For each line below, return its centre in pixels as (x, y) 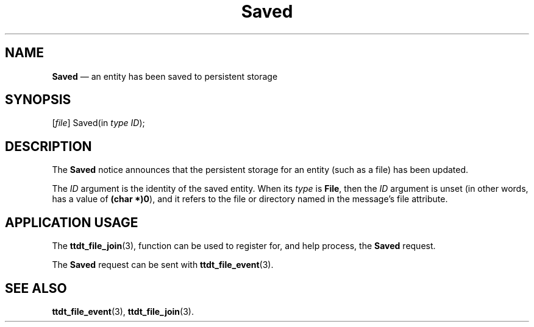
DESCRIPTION (48, 146)
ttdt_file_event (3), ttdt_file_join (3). (123, 311)
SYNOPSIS (38, 100)
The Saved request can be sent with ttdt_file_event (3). (163, 265)
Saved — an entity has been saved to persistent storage (165, 76)
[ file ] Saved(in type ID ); (98, 123)
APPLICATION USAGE (72, 222)
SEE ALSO (36, 288)
